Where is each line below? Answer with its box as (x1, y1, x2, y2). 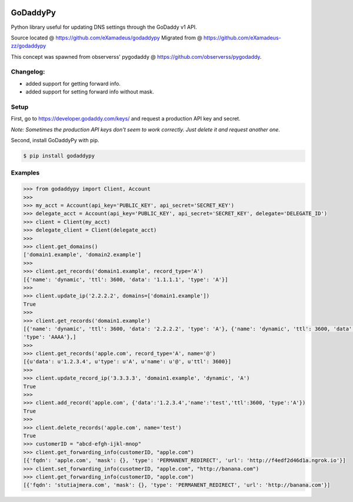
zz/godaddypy (11, 42, 46, 49)
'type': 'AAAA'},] (23, 334, 76, 340)
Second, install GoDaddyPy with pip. (11, 137, 99, 144)
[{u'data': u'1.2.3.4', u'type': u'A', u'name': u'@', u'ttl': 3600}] (23, 359, 232, 365)
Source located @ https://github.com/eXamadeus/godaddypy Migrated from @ (11, 34, 202, 41)
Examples (11, 169, 40, 177)
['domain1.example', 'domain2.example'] (23, 252, 141, 258)
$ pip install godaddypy (23, 153, 95, 159)
